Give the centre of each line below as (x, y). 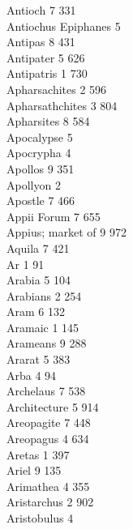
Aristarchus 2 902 (50, 502)
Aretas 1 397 (38, 454)
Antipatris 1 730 (47, 73)
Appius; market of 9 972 (66, 232)
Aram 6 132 (36, 311)
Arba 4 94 (32, 375)
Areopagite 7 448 (49, 422)
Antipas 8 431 (41, 42)
